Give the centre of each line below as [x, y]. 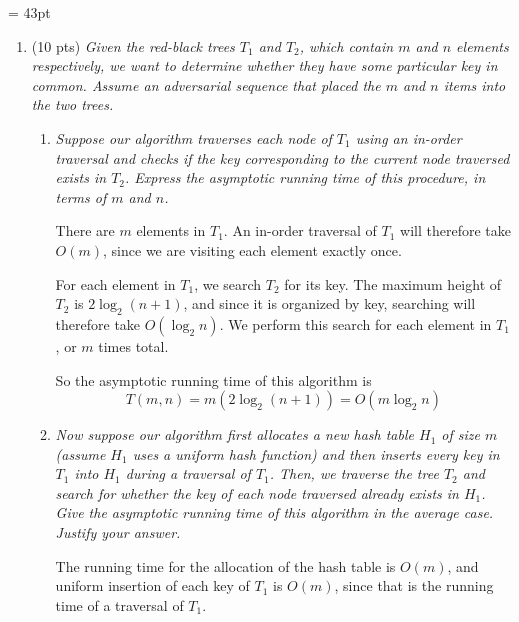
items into [474, 84]
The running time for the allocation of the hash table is [225, 565]
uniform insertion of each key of [152, 585]
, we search [228, 283]
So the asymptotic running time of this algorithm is [213, 379]
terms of [81, 196]
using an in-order [408, 137]
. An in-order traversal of [300, 230]
